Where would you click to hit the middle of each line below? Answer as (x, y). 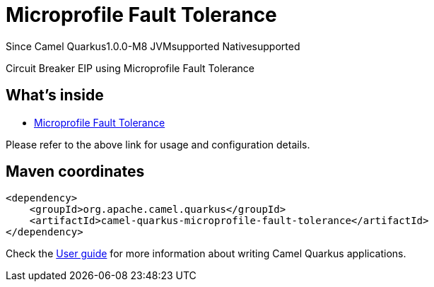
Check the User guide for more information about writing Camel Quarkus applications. (206, 254)
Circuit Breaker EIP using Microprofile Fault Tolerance (130, 68)
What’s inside (55, 95)
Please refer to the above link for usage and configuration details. (158, 144)
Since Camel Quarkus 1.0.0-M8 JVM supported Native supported (153, 46)
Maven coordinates (75, 172)
